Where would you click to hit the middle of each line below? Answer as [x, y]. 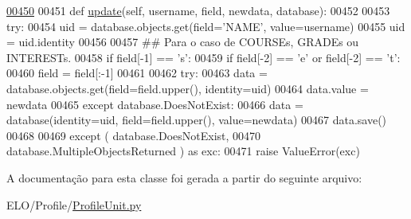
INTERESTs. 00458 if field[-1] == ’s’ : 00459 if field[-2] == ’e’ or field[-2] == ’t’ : [204, 57]
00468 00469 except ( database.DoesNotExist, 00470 [134, 135]
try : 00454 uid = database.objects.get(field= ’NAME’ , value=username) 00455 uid [206, 26]
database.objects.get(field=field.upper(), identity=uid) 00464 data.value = [188, 88]
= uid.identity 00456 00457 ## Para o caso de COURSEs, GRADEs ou [183, 42]
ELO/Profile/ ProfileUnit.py [74, 204]
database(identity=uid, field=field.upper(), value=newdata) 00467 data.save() [197, 120]
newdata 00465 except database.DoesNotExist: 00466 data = [155, 104]
